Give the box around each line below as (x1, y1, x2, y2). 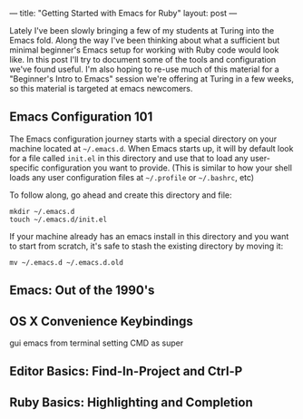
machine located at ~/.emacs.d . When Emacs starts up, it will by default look (9, 142, 294, 153)
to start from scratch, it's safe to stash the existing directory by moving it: (9, 240, 284, 251)
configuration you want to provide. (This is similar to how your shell (41, 162, 293, 173)
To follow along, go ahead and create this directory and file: (9, 190, 233, 200)
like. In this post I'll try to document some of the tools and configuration (9, 54, 277, 64)
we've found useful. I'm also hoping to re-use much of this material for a (9, 63, 279, 74)
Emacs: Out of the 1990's (9, 283, 155, 298)
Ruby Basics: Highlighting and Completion (9, 395, 253, 410)
